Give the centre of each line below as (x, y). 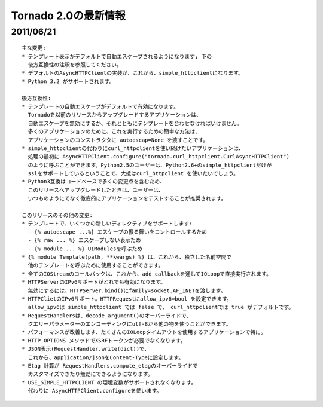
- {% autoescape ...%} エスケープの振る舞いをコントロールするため (118, 232)
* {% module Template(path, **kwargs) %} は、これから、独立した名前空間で (127, 257)
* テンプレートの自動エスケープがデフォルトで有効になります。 (100, 106)
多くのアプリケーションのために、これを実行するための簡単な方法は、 (114, 132)
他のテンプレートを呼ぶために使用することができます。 (96, 265)
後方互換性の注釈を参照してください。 (75, 65)
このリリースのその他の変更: (57, 215)
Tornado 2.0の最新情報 (68, 16)
